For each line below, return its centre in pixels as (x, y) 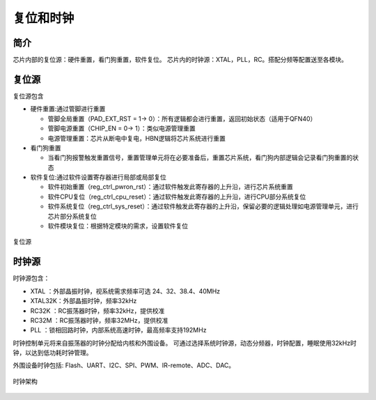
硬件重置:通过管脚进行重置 (68, 109)
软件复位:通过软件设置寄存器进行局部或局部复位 (99, 177)
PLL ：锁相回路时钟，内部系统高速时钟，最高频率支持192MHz (118, 330)
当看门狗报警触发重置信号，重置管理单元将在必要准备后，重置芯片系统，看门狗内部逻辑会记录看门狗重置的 (200, 157)
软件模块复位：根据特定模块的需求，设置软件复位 (118, 226)
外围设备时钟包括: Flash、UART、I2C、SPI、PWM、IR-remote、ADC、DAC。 (124, 365)
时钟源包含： (31, 278)
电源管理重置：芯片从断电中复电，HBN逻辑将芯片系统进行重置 (137, 138)
